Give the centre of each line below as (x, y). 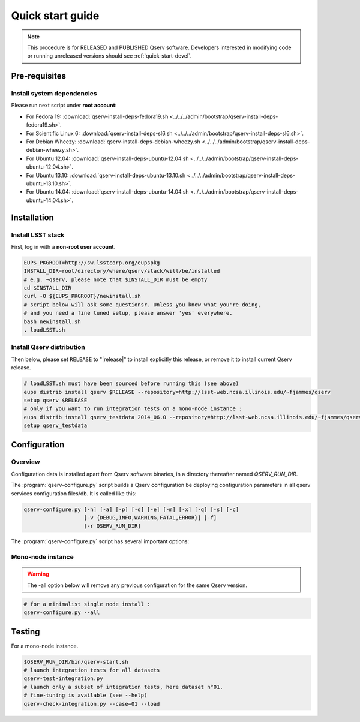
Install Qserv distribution (48, 347)
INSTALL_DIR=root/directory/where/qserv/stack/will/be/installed (122, 271)
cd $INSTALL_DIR (48, 288)
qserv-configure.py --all (62, 613)
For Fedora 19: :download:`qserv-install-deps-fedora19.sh (97, 116)
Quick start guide (55, 16)
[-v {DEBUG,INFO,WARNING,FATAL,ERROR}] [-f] (150, 518)
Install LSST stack (38, 235)
